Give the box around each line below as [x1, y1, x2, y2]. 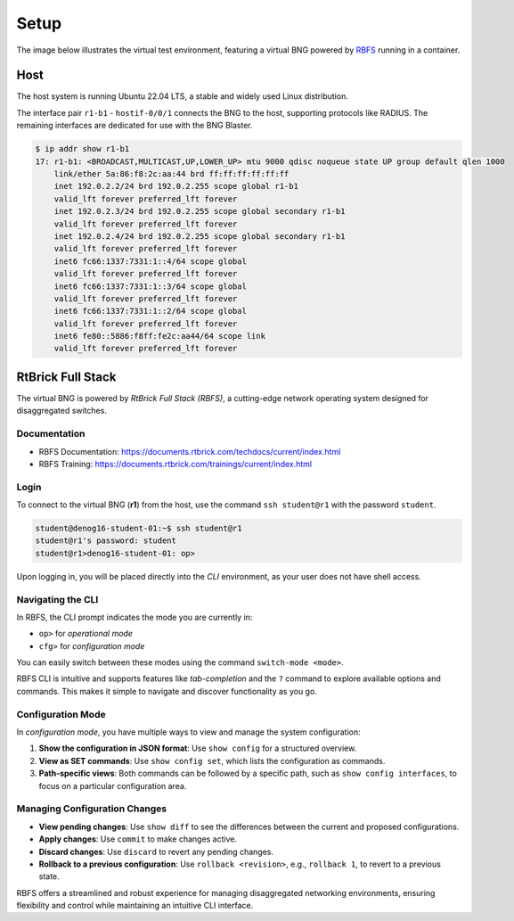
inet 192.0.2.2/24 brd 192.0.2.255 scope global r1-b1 [53, 181, 298, 192]
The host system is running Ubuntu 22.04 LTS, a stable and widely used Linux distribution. [16, 91, 349, 102]
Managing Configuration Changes [16, 802, 167, 815]
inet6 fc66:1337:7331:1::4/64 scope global [53, 256, 247, 267]
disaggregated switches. [16, 406, 107, 416]
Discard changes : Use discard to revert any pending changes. [38, 846, 273, 857]
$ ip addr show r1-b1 [35, 144, 130, 154]
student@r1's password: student [35, 536, 177, 546]
